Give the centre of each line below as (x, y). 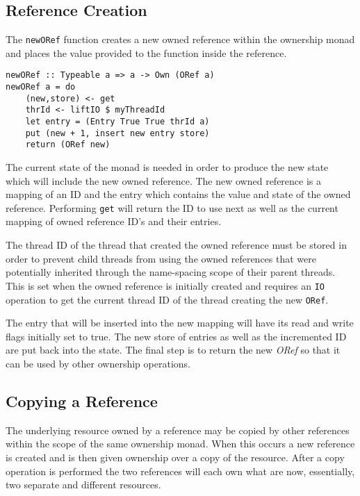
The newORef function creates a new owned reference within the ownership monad (180, 39)
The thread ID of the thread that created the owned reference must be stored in (176, 245)
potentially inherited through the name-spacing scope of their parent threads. (171, 272)
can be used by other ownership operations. (98, 363)
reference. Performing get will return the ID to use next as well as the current (172, 207)
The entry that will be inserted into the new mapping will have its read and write (180, 323)
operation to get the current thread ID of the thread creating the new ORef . (167, 299)
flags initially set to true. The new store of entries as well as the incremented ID (176, 336)
